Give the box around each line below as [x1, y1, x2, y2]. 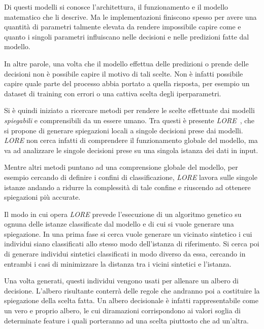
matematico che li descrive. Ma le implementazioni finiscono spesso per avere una [4, 11, 257, 22]
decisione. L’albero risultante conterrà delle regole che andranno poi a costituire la [4, 285, 260, 296]
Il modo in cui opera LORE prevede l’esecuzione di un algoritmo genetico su [4, 208, 242, 219]
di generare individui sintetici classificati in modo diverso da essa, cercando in [4, 248, 246, 259]
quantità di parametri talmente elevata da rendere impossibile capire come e [4, 21, 241, 32]
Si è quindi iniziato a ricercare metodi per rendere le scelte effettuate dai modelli [4, 105, 255, 116]
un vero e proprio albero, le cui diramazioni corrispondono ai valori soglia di [4, 305, 241, 316]
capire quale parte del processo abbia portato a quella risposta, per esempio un [4, 78, 250, 89]
